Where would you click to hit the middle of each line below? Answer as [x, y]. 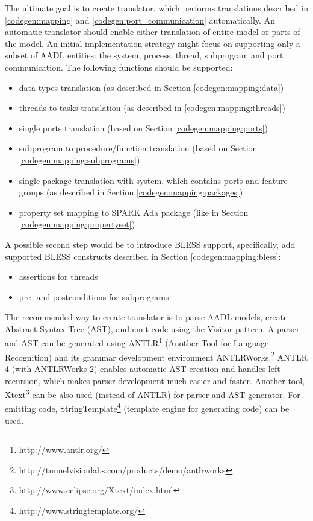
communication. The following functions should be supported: [119, 67]
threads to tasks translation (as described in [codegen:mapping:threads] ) [152, 108]
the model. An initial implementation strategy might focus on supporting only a [153, 43]
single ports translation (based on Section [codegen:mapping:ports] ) [143, 128]
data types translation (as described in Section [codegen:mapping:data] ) [151, 87]
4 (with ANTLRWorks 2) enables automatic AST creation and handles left [143, 368]
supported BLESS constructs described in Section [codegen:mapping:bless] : [143, 256]
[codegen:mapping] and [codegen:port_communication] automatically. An [140, 20]
